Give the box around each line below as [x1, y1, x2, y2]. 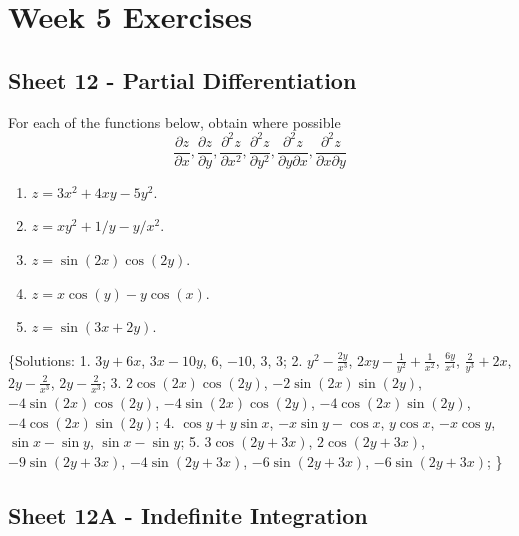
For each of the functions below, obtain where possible [8, 111, 341, 132]
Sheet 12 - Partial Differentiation [8, 64, 357, 95]
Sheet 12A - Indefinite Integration [8, 499, 368, 530]
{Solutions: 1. [8, 349, 91, 370]
